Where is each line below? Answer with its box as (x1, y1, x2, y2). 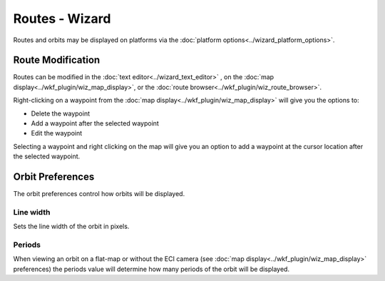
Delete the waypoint (31, 109, 91, 118)
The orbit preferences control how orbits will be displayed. (13, 190, 185, 198)
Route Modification (13, 54, 101, 66)
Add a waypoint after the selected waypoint (31, 119, 160, 128)
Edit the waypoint (31, 129, 83, 138)
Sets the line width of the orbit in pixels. (13, 222, 130, 231)
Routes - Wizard (13, 11, 111, 26)
